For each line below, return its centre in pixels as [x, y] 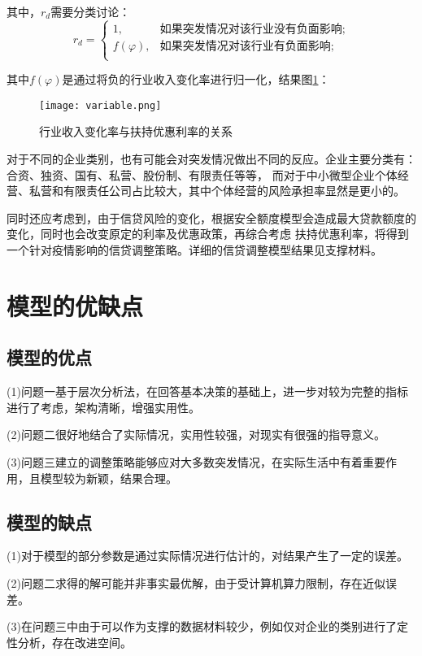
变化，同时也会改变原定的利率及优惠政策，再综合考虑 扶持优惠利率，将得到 [208, 234]
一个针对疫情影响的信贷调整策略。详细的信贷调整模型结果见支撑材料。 [194, 250]
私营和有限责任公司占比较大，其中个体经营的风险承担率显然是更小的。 [217, 191]
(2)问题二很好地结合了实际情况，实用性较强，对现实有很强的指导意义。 [196, 434]
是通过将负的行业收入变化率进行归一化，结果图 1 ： [196, 79]
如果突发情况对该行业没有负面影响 [251, 29]
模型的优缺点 [75, 305]
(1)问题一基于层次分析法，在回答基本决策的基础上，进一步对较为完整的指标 [207, 391]
